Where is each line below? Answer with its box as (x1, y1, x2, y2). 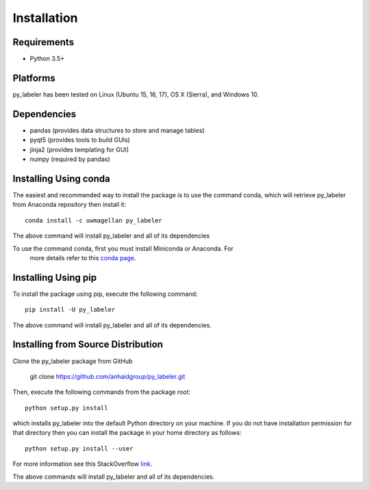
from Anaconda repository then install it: (12, 201, 127, 209)
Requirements (12, 36, 75, 48)
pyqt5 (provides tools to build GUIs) (29, 136, 130, 144)
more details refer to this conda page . (29, 253, 136, 262)
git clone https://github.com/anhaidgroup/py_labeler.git (29, 372, 186, 380)
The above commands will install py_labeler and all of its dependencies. (12, 473, 215, 481)
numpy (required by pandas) (29, 155, 111, 164)
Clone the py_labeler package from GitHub (12, 357, 133, 365)
